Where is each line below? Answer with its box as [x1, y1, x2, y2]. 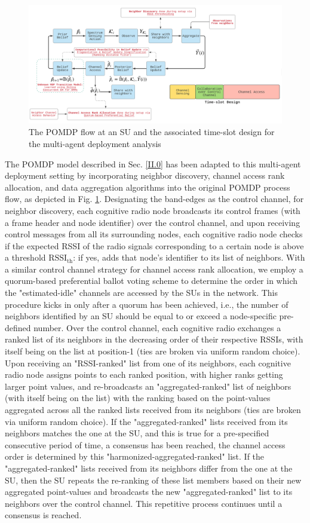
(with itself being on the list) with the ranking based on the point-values [5, 392, 271, 404]
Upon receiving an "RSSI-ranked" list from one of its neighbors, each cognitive [5, 356, 291, 369]
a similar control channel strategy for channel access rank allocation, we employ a [5, 262, 303, 275]
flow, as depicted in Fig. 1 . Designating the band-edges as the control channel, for [5, 192, 304, 205]
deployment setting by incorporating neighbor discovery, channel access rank [5, 169, 285, 182]
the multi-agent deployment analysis [29, 137, 161, 149]
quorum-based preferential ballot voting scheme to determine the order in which [5, 274, 297, 287]
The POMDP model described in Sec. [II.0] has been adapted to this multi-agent [5, 157, 301, 170]
